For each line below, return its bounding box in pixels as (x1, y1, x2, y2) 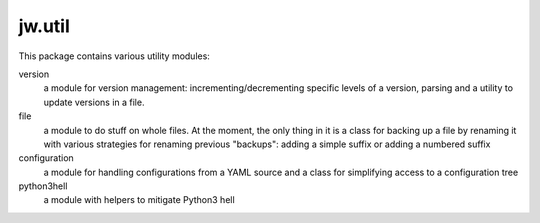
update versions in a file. (43, 96, 145, 108)
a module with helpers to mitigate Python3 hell (43, 194, 235, 206)
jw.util (18, 15, 70, 37)
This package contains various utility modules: (18, 50, 210, 62)
